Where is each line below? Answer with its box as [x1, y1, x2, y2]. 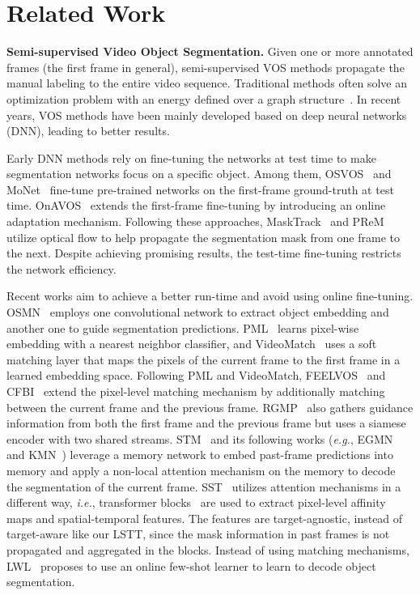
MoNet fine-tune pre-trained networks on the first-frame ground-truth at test [6, 181, 394, 198]
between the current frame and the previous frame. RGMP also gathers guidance [6, 398, 414, 415]
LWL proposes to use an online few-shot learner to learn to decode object [6, 557, 376, 574]
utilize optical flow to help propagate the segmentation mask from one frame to [6, 228, 400, 245]
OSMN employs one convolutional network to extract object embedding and [6, 304, 389, 321]
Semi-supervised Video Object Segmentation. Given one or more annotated [6, 43, 414, 60]
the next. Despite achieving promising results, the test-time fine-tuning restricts [6, 244, 401, 261]
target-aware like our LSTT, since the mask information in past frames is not [6, 525, 390, 542]
